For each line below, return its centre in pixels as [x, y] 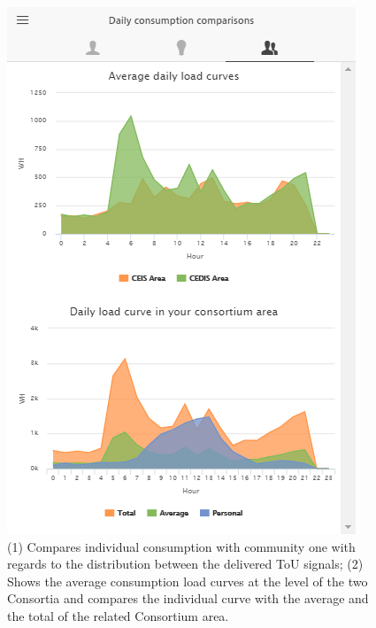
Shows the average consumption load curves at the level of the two [188, 581]
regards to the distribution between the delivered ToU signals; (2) [185, 564]
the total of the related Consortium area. [118, 615]
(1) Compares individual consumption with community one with [181, 546]
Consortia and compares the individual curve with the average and [188, 598]
